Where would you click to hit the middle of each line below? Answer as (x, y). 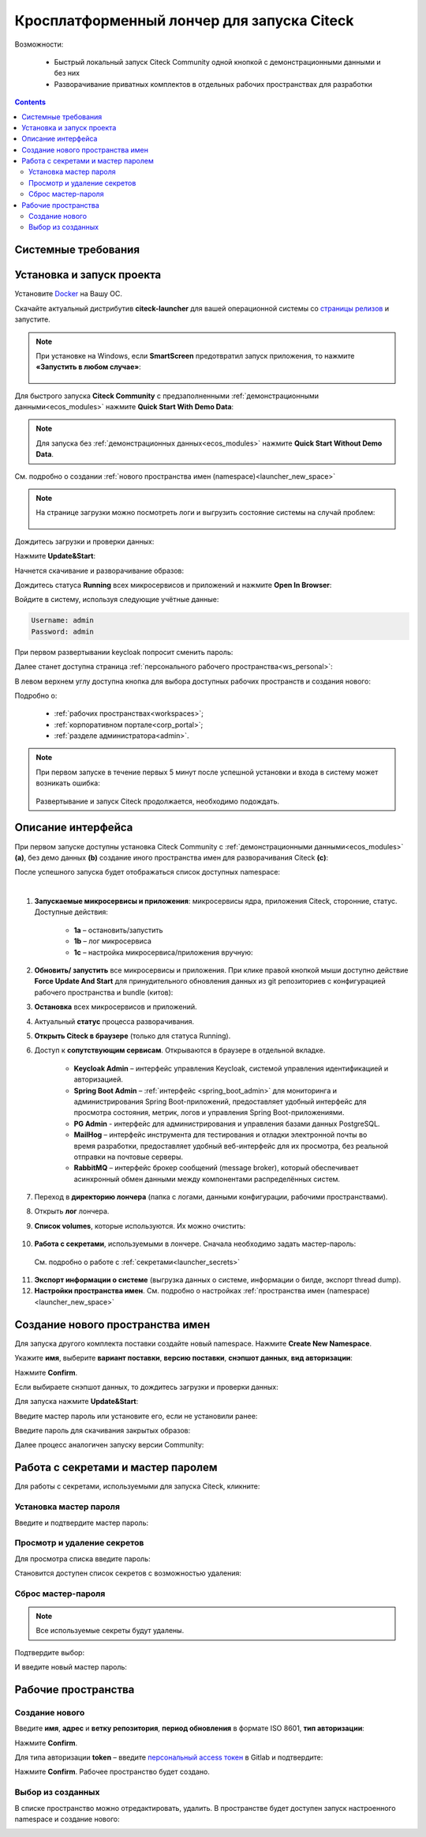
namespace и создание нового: (67, 1819)
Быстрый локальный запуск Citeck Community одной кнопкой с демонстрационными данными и (217, 62)
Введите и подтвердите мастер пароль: (82, 1523)
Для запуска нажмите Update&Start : (77, 1402)
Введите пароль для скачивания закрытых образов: (103, 1431)
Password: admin (63, 631)
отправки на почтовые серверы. (128, 1157)
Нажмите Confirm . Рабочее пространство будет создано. (112, 1772)
